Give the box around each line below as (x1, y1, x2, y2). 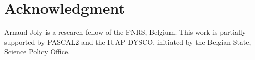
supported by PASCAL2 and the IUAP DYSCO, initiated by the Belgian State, (4, 36, 251, 47)
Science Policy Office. (4, 46, 70, 57)
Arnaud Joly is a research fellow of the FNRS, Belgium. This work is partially (4, 27, 246, 37)
